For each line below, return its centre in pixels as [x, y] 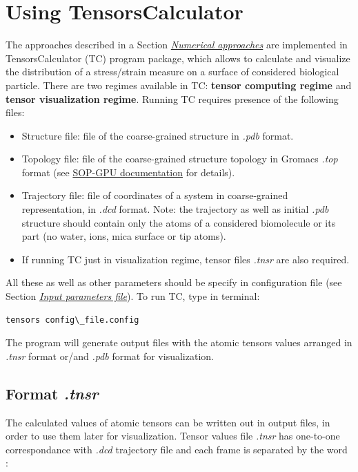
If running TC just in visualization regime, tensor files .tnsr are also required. [186, 259]
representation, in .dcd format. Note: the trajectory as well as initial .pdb [175, 209]
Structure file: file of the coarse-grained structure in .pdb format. [158, 135]
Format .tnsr [52, 393]
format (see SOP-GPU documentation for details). [128, 172]
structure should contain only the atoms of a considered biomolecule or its [179, 222]
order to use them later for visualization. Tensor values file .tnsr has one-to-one [173, 436]
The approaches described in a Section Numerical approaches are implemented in [177, 45]
